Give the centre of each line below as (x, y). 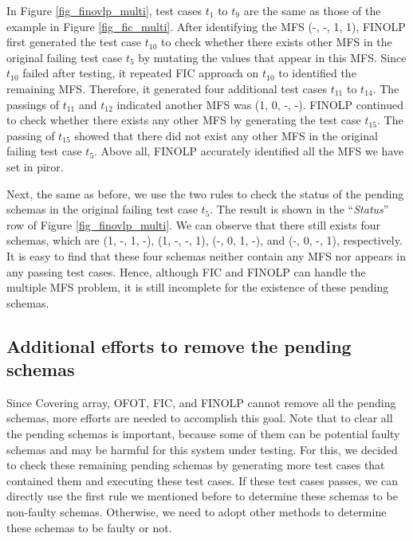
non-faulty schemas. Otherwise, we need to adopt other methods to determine (197, 512)
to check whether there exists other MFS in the (277, 42)
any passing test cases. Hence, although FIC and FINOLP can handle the (186, 271)
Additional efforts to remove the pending (179, 345)
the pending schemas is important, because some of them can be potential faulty (203, 434)
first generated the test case (74, 42)
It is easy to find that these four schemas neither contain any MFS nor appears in (206, 255)
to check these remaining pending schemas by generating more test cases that (196, 465)
